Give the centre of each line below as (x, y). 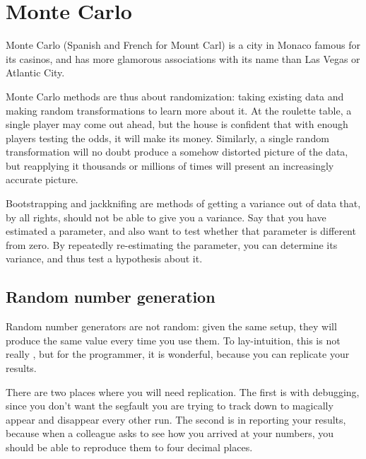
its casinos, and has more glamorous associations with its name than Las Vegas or (183, 58)
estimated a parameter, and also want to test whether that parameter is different (181, 231)
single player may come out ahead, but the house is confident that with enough (177, 124)
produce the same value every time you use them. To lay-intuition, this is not (173, 340)
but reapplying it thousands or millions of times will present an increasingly (170, 165)
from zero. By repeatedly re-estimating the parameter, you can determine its (172, 244)
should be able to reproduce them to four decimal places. (129, 447)
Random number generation (111, 297)
